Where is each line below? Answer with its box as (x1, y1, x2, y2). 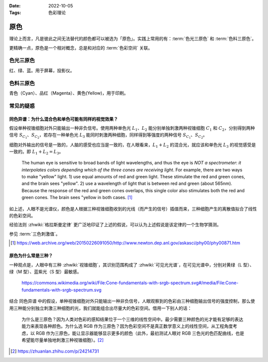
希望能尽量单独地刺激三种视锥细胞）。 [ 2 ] (21, 337, 104, 343)
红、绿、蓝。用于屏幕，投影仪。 (9, 67, 74, 73)
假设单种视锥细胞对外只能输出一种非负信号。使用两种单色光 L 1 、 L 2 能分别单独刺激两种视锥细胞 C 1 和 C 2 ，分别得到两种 (9, 125, 255, 132)
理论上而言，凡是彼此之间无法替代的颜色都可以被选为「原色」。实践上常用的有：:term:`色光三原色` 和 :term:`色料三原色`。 (9, 36, 257, 42)
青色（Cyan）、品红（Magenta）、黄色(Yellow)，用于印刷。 (9, 90, 129, 96)
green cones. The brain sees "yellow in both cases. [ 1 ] (21, 195, 133, 201)
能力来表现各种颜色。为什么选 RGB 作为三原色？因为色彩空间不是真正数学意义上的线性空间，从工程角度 (21, 323, 233, 329)
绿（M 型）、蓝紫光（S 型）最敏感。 (9, 268, 82, 274)
